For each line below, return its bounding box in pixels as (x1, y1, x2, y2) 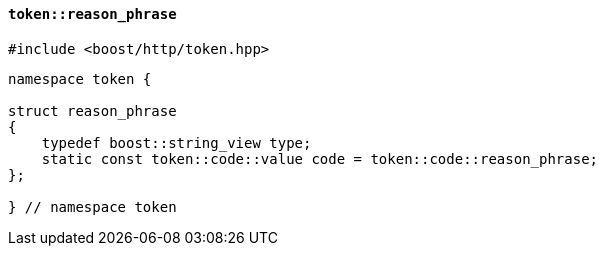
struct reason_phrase (8, 102, 177, 119)
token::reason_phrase (8, 6, 177, 22)
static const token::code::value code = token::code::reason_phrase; (41, 150, 599, 167)
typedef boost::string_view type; (41, 134, 312, 151)
